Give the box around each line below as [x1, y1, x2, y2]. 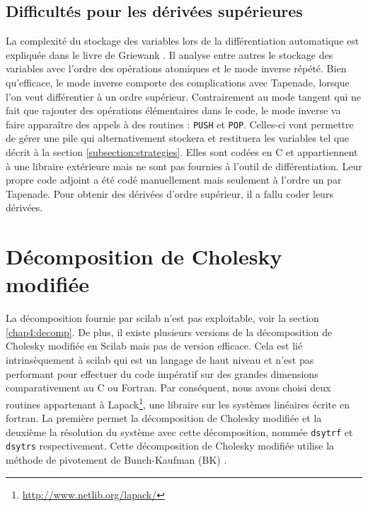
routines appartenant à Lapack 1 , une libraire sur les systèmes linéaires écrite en [6, 394, 350, 411]
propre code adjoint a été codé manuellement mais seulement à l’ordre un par [6, 172, 342, 187]
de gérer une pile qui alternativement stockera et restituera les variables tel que [6, 130, 350, 145]
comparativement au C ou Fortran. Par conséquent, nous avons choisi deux [6, 380, 331, 395]
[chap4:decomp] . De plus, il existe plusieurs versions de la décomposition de [6, 324, 333, 339]
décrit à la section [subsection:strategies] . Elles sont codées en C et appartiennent [6, 145, 358, 160]
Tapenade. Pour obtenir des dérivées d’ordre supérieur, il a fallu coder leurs [6, 186, 333, 201]
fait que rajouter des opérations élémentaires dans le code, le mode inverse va [6, 103, 341, 118]
